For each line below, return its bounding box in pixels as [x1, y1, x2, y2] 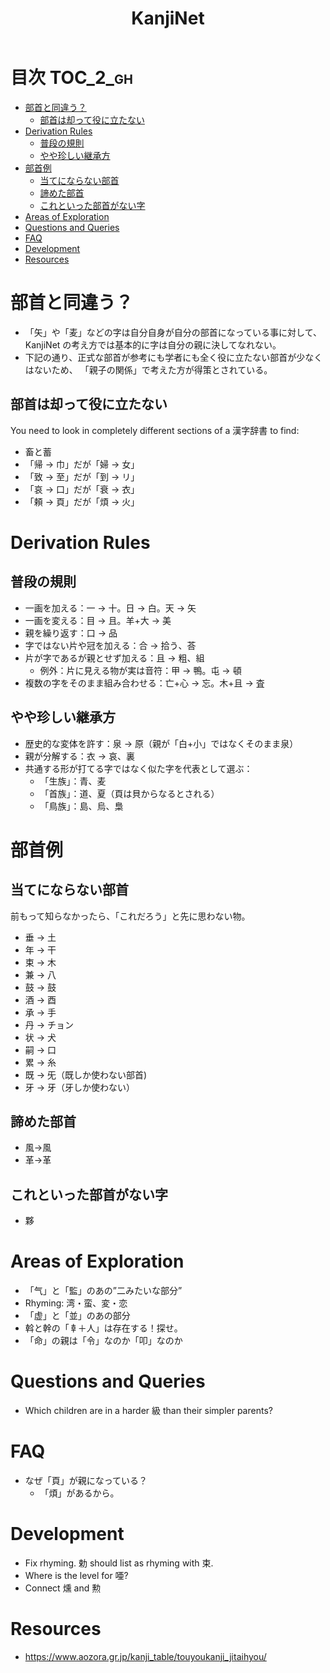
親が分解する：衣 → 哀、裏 [24, 750, 136, 762]
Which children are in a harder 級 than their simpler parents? [24, 1405, 273, 1416]
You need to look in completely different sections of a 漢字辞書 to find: [10, 424, 300, 436]
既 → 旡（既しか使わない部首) [24, 1068, 148, 1081]
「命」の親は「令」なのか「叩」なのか [24, 1335, 183, 1347]
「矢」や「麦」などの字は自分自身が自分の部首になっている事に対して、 [24, 326, 322, 338]
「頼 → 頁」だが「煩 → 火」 [24, 495, 140, 507]
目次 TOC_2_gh [10, 67, 133, 89]
